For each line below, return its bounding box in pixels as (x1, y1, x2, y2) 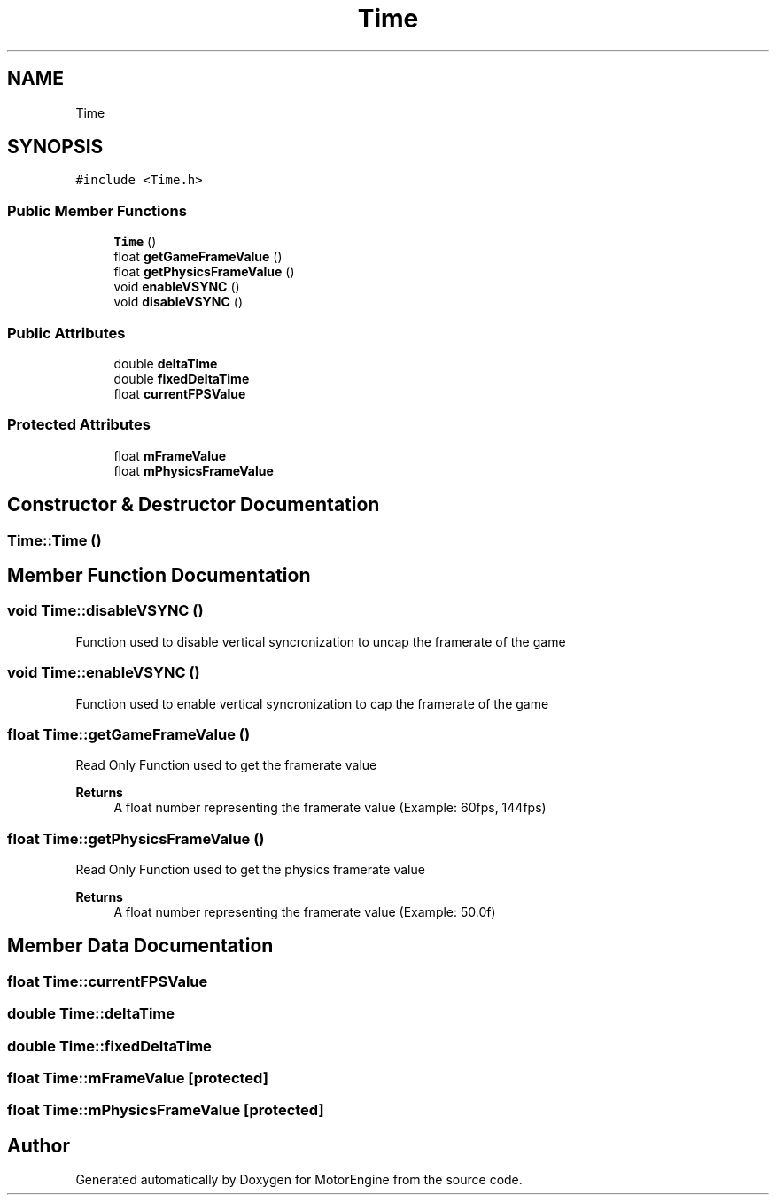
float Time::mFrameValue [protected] (7, 1068, 268, 1087)
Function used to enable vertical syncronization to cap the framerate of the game (75, 695, 549, 711)
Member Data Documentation (7, 934, 274, 958)
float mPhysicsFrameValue (113, 462, 274, 478)
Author (7, 1134, 70, 1157)
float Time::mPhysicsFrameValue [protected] (7, 1101, 324, 1120)
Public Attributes (7, 323, 126, 342)
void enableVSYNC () (113, 279, 240, 295)
